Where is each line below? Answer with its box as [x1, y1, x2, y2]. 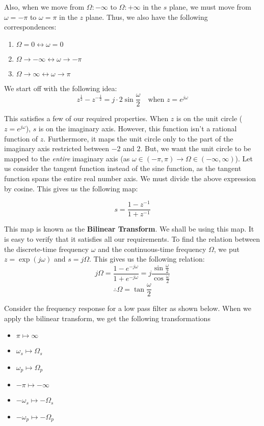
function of [4, 133, 38, 144]
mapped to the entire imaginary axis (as [4, 153, 130, 163]
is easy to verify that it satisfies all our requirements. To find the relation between [4, 233, 260, 244]
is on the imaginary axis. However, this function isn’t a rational [38, 123, 237, 134]
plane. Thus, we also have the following [85, 11, 208, 22]
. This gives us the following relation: [89, 253, 205, 264]
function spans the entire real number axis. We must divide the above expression [4, 173, 256, 183]
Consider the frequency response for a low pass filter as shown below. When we [4, 303, 251, 314]
